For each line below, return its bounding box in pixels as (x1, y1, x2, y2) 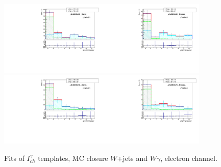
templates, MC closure (38, 152, 108, 163)
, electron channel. (160, 152, 217, 163)
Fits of (4, 152, 24, 163)
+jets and (117, 152, 148, 163)
